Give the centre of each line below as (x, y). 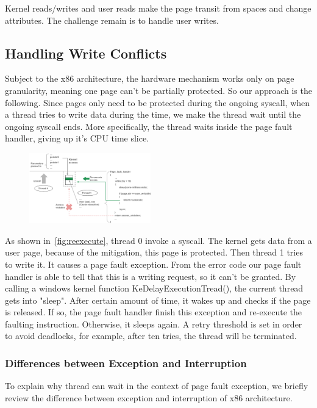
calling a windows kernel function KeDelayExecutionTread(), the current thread (154, 288)
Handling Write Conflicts (86, 53)
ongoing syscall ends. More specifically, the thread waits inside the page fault (149, 126)
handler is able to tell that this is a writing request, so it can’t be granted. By (151, 276)
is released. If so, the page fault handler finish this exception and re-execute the (153, 312)
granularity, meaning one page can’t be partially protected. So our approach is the (158, 90)
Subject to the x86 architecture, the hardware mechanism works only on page (150, 78)
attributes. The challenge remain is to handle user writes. (112, 20)
